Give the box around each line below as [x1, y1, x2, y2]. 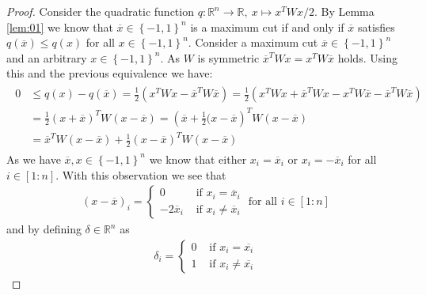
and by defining [6, 221, 82, 237]
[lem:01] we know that [6, 18, 113, 35]
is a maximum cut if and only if [190, 18, 344, 35]
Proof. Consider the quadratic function [6, 3, 194, 19]
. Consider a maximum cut [188, 34, 318, 51]
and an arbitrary [6, 49, 87, 66]
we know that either [149, 150, 247, 167]
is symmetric [197, 49, 260, 66]
